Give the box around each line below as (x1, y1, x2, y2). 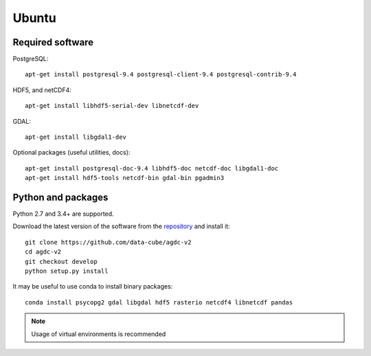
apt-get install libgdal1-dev (25, 133, 127, 141)
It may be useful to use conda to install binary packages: (12, 282, 173, 291)
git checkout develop (25, 258, 98, 265)
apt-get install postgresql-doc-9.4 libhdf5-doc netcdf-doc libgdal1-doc (25, 164, 279, 172)
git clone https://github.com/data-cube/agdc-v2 (25, 238, 192, 246)
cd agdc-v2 (25, 248, 62, 256)
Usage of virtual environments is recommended (31, 330, 166, 338)
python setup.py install (25, 267, 109, 275)
